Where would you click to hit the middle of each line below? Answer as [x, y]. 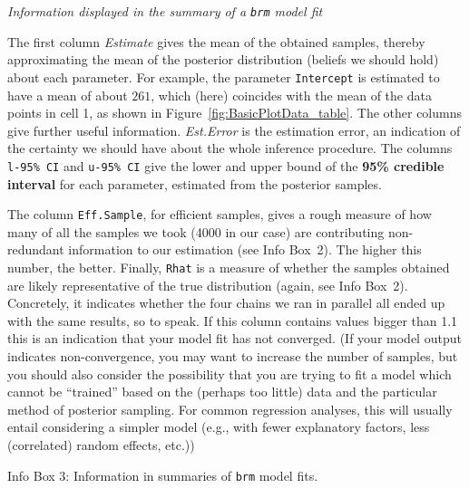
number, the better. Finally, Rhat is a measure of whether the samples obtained [229, 267]
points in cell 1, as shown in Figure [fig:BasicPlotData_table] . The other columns [234, 113]
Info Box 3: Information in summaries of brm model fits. [163, 475]
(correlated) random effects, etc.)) [101, 444]
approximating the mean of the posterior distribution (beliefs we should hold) [223, 59]
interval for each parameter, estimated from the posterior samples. [195, 183]
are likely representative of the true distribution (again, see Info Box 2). [208, 285]
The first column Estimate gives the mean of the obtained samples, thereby [216, 41]
